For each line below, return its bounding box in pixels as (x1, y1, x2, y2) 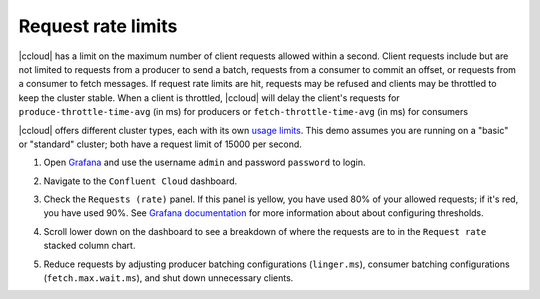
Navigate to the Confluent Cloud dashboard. (43, 175, 238, 187)
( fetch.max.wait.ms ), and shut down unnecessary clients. (43, 272, 294, 284)
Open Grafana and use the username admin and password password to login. (43, 156, 366, 169)
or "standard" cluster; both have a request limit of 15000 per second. (18, 138, 302, 150)
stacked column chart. (43, 240, 136, 252)
